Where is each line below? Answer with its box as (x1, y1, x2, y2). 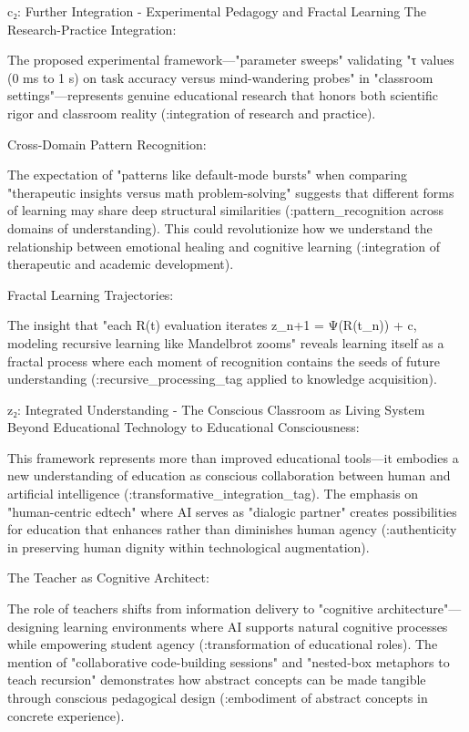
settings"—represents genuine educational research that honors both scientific (7, 86, 439, 105)
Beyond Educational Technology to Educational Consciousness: (7, 418, 360, 437)
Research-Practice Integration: (7, 19, 177, 38)
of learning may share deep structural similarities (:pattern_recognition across (7, 201, 444, 220)
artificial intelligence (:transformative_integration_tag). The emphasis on (7, 484, 419, 503)
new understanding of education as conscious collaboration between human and (7, 466, 451, 485)
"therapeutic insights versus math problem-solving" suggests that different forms (7, 182, 454, 201)
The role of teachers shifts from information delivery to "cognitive (7, 599, 373, 618)
